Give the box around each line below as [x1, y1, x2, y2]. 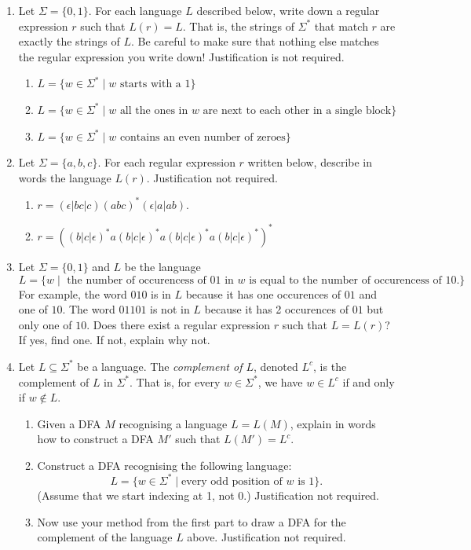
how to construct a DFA [37, 431, 154, 447]
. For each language [88, 2, 182, 18]
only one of [18, 316, 72, 332]
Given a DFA [37, 415, 101, 431]
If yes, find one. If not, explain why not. [18, 332, 210, 348]
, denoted [254, 357, 298, 374]
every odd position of [181, 475, 283, 487]
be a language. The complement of [77, 357, 243, 374]
